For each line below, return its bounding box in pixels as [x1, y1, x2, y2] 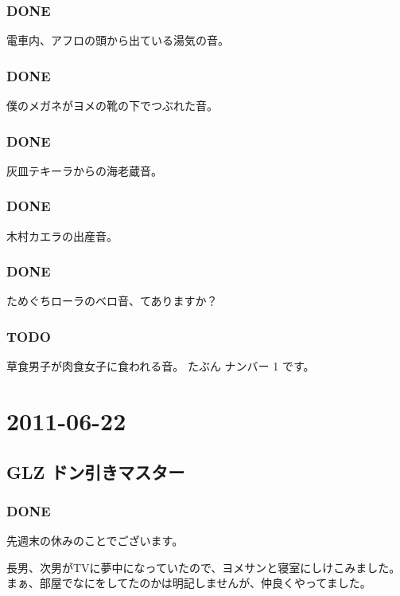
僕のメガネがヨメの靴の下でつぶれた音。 [6, 97, 218, 114]
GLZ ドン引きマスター [6, 459, 185, 484]
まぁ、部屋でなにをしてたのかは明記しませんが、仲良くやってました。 [6, 574, 371, 591]
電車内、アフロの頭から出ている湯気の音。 [6, 32, 229, 49]
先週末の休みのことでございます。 [6, 532, 184, 549]
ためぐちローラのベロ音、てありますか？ [6, 292, 218, 309]
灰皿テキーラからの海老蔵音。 [6, 162, 162, 178]
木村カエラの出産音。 [6, 227, 118, 244]
